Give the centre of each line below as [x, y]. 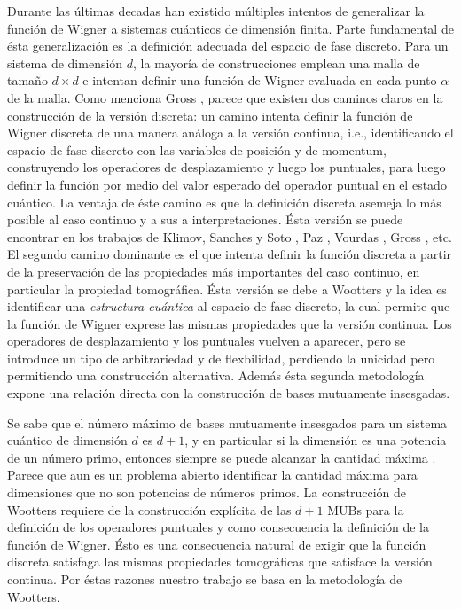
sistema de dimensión [65, 62]
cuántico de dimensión [67, 440]
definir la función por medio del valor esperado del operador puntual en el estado [227, 184]
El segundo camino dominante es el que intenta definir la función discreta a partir [230, 254]
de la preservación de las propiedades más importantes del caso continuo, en [214, 271]
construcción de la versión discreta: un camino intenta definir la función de [210, 115]
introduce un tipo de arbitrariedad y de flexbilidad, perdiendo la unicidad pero [221, 358]
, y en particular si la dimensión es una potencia [316, 440]
